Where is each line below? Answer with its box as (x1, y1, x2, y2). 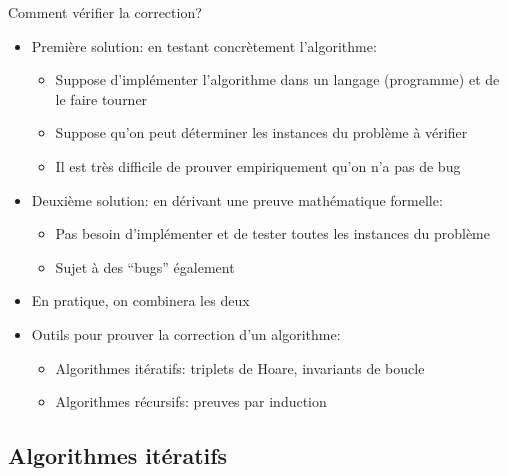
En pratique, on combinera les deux (31, 290, 250, 311)
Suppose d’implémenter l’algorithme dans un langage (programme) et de (55, 69, 500, 90)
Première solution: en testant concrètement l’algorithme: (31, 35, 377, 56)
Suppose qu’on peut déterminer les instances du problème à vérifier (55, 122, 468, 143)
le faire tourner (55, 88, 148, 109)
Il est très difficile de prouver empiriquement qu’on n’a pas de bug (55, 155, 461, 176)
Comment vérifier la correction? (8, 2, 202, 22)
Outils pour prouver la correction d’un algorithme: (31, 323, 341, 344)
